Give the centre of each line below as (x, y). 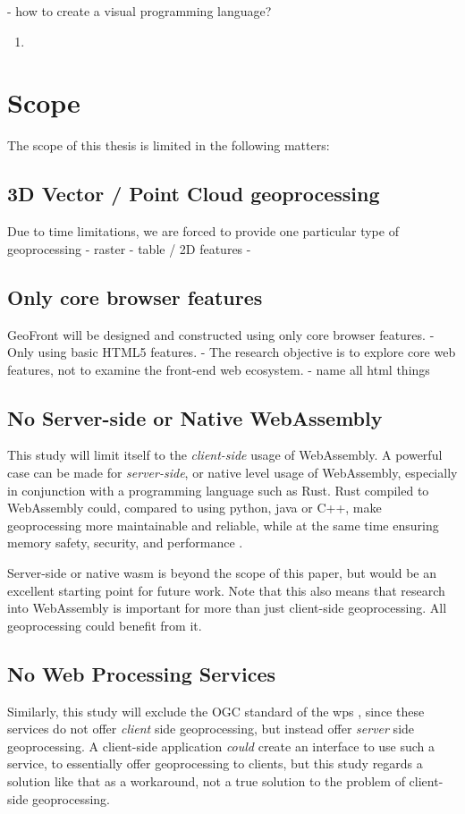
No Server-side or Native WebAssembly (195, 417)
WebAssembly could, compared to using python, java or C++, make (194, 508)
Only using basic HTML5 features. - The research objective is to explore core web (232, 352)
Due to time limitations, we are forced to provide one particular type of (203, 231)
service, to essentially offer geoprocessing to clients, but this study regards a (215, 763)
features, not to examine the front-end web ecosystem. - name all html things (219, 369)
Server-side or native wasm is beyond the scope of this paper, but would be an (222, 573)
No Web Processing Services (142, 673)
